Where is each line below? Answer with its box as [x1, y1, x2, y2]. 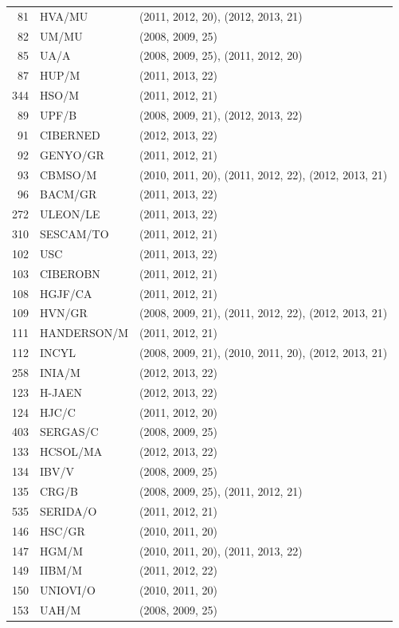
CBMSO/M [40, 166, 97, 183]
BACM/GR [40, 186, 97, 202]
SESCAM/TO [40, 226, 109, 242]
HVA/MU [40, 7, 88, 24]
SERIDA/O [40, 502, 97, 519]
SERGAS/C [40, 423, 99, 440]
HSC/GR [40, 522, 85, 539]
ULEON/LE [40, 206, 100, 222]
